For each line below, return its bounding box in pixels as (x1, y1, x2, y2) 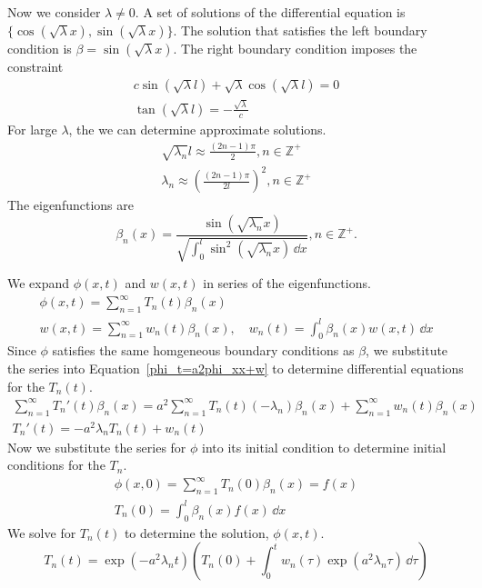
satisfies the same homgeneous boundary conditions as (52, 341, 355, 360)
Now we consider (7, 3, 101, 21)
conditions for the (7, 455, 105, 474)
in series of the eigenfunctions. (203, 274, 371, 293)
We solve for (7, 523, 76, 542)
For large (7, 119, 57, 138)
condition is (7, 38, 72, 57)
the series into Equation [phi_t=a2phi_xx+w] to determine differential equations (7, 359, 464, 378)
